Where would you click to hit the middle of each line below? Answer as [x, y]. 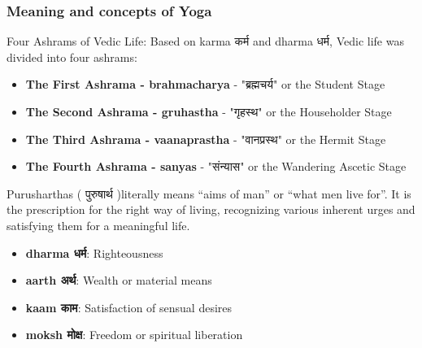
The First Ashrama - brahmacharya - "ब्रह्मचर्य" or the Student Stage [205, 84]
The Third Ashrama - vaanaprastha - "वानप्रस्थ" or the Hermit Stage [206, 139]
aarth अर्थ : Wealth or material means [119, 280]
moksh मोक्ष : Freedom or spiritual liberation [134, 335]
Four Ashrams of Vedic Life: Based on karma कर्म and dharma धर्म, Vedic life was [205, 41]
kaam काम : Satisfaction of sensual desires [129, 307]
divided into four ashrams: [72, 57]
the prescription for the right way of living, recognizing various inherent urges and [211, 209]
